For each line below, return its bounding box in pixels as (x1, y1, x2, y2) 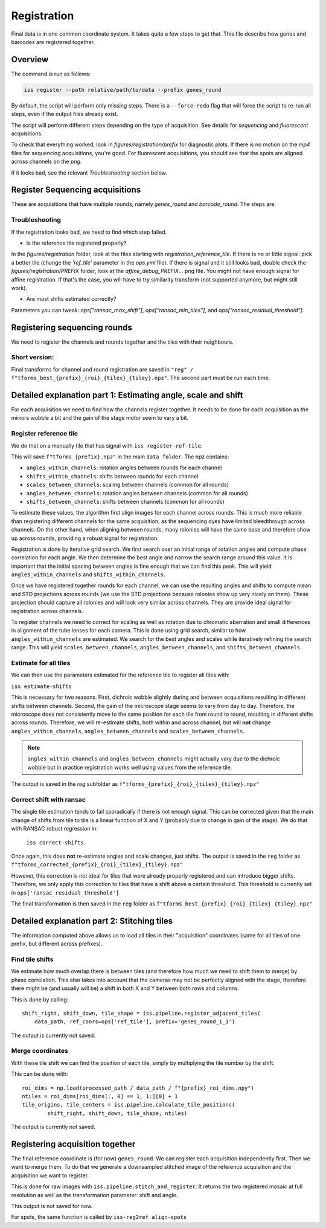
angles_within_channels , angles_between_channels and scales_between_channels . (11, 727, 245, 735)
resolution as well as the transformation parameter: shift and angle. (11, 1191, 178, 1198)
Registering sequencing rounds (11, 322, 133, 332)
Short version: (11, 353, 54, 362)
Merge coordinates (11, 1047, 69, 1055)
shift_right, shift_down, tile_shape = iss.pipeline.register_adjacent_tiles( (22, 1009, 261, 1017)
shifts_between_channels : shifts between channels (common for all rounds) (26, 498, 225, 505)
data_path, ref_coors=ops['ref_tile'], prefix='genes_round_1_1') (34, 1018, 235, 1025)
